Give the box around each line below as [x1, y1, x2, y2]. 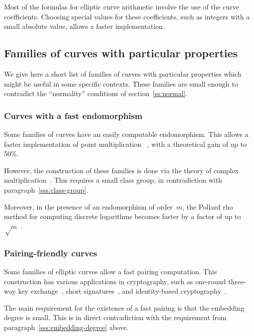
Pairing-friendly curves [4, 246, 97, 259]
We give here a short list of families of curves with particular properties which [4, 68, 242, 79]
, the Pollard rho [182, 201, 233, 212]
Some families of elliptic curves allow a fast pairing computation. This [4, 266, 217, 276]
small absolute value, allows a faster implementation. [4, 21, 165, 31]
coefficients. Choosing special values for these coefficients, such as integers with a [4, 11, 250, 21]
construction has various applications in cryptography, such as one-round [4, 276, 226, 286]
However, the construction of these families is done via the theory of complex [4, 165, 239, 175]
